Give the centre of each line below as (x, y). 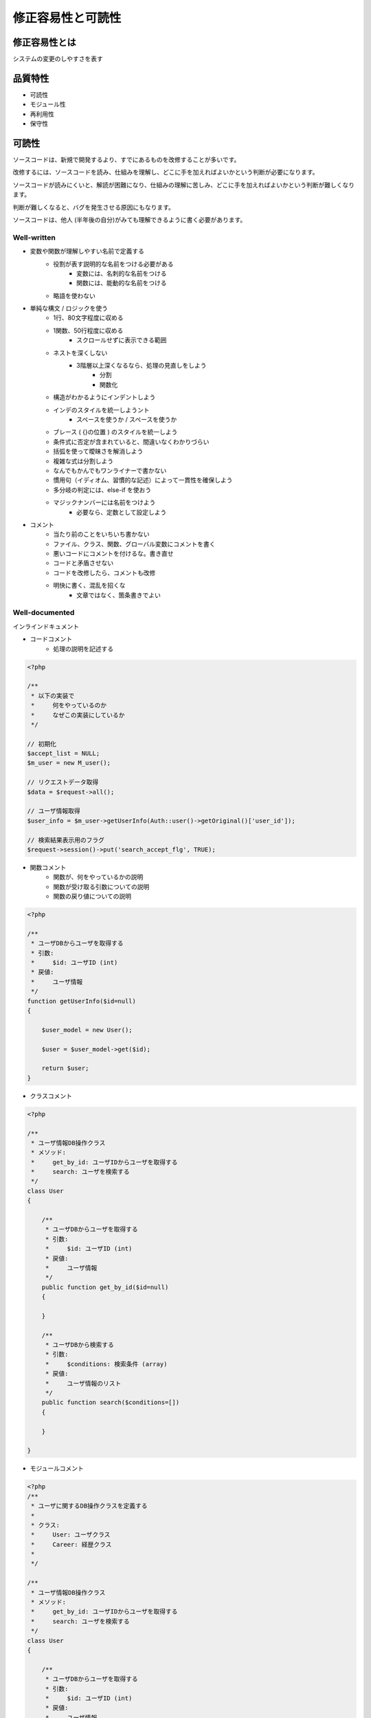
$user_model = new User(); (87, 1030)
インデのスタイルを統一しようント (101, 410)
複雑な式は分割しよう (83, 461)
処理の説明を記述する (83, 649)
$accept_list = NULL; (64, 754)
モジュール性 (48, 104)
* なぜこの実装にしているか (78, 715)
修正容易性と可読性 (67, 18)
